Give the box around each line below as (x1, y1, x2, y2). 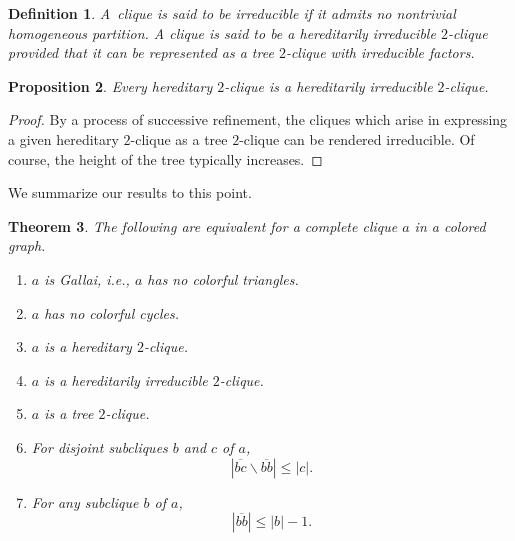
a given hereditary (8, 128, 119, 149)
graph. (8, 235, 46, 256)
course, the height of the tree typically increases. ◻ (8, 148, 323, 169)
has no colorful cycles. (44, 302, 179, 323)
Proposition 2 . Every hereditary (8, 75, 213, 96)
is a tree (44, 403, 94, 424)
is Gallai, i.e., (44, 268, 130, 289)
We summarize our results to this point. (8, 182, 252, 203)
